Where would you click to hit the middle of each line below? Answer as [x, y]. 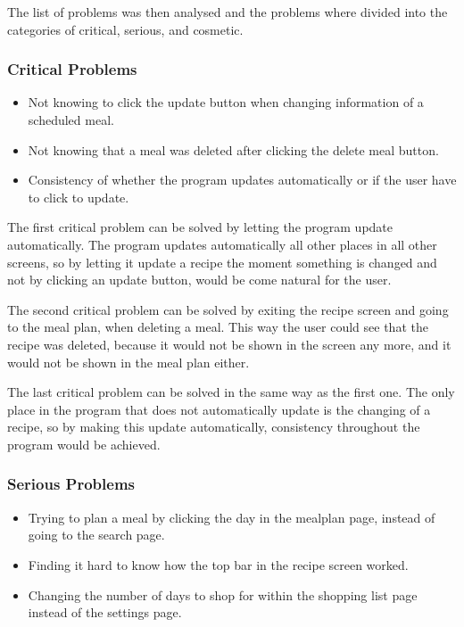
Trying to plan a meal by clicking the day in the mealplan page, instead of [232, 517]
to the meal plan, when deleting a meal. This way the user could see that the [218, 327]
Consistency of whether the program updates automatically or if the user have [242, 180]
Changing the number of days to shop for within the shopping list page [223, 594]
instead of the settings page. [105, 612]
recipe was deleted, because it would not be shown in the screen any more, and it [229, 344]
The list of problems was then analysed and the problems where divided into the [228, 12]
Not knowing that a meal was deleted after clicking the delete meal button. [233, 149]
